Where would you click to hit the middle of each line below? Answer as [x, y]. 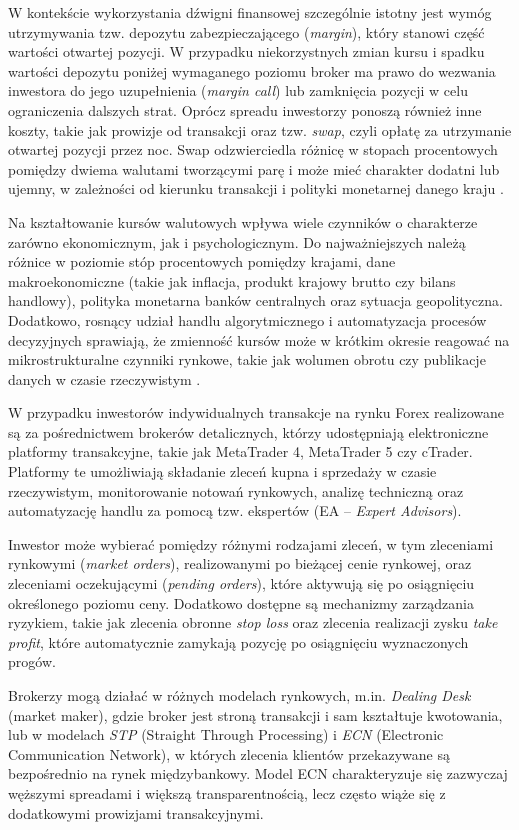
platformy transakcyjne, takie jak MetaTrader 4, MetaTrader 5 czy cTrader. [240, 451]
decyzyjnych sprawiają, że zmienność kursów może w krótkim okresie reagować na [259, 339]
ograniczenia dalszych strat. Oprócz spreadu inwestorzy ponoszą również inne [245, 109]
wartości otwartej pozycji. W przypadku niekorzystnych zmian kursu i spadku [246, 51]
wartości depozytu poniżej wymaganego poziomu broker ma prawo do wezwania [252, 70]
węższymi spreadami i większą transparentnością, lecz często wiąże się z [227, 792]
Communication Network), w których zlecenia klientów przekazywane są [229, 753]
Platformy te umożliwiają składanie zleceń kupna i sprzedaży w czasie [222, 471]
